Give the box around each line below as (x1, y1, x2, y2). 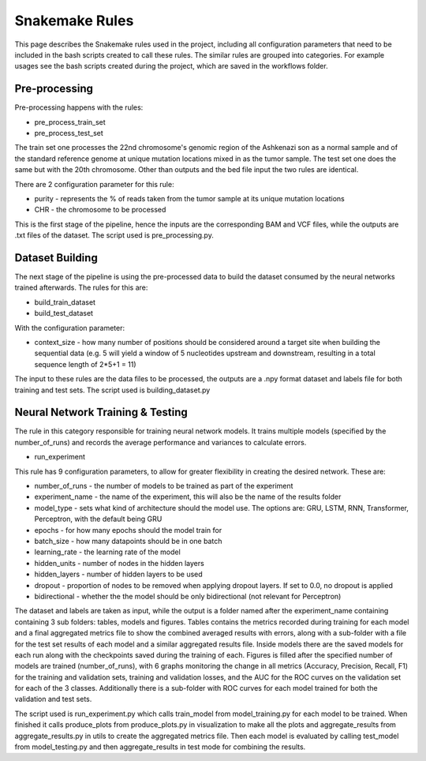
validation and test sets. (14, 695, 92, 704)
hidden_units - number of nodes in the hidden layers (34, 558, 204, 568)
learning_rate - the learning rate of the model (34, 547, 181, 557)
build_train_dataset (34, 297, 96, 307)
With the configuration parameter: (14, 323, 125, 332)
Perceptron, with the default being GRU (34, 514, 163, 524)
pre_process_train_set (34, 117, 106, 126)
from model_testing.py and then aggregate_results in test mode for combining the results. (14, 742, 306, 752)
